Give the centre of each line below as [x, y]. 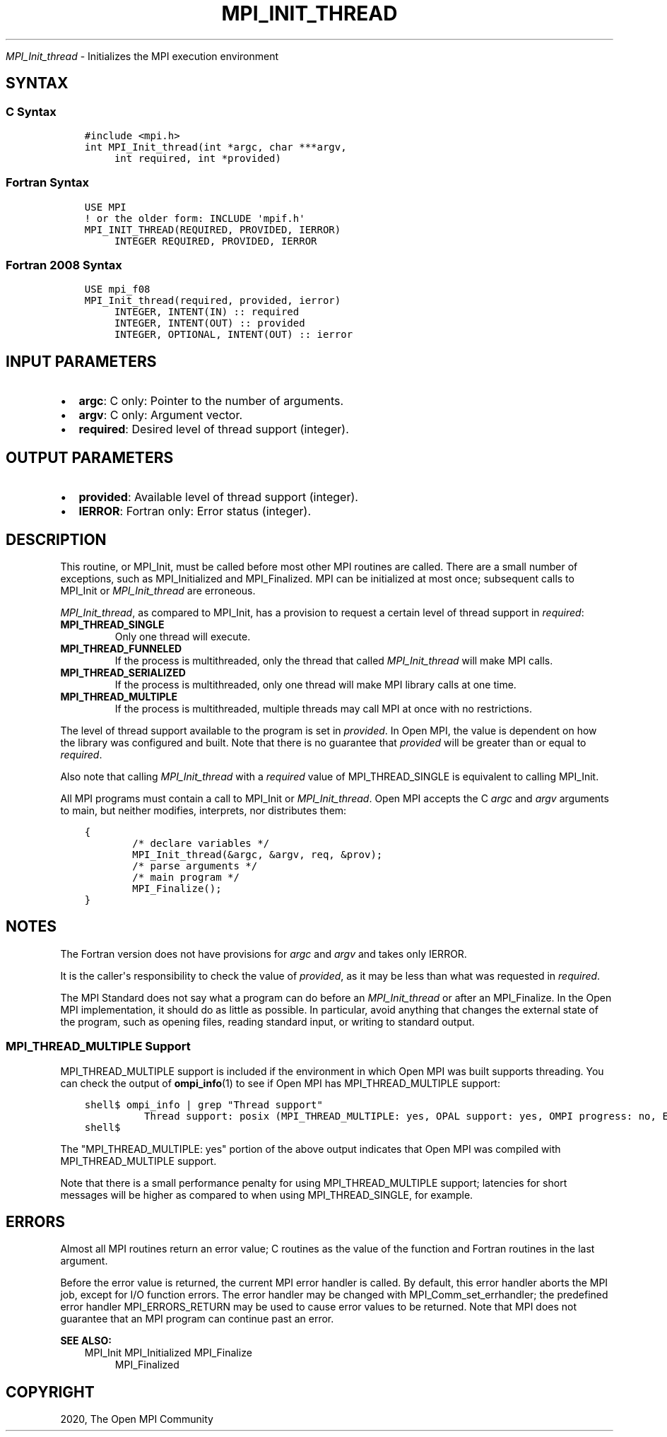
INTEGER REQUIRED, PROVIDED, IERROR [216, 241]
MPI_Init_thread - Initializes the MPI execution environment [142, 56]
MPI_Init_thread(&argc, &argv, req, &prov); [258, 855]
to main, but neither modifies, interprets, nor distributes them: [203, 810]
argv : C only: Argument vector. [161, 415]
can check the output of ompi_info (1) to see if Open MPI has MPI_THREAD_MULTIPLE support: [280, 1083]
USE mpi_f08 [117, 289]
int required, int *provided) [197, 158]
